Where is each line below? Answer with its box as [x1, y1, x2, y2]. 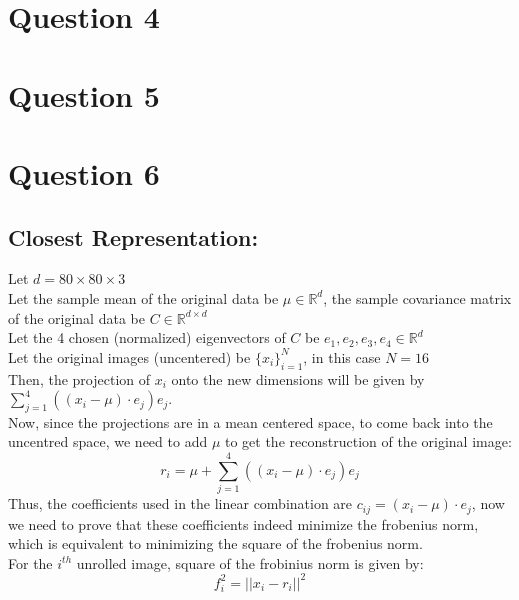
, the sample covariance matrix [323, 287, 512, 308]
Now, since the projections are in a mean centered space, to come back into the [8, 411, 493, 432]
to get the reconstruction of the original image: [224, 431, 512, 452]
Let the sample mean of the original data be [8, 287, 279, 308]
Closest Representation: [8, 221, 259, 252]
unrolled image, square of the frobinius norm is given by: [76, 552, 424, 573]
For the [8, 552, 53, 573]
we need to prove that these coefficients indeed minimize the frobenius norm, [8, 513, 479, 534]
